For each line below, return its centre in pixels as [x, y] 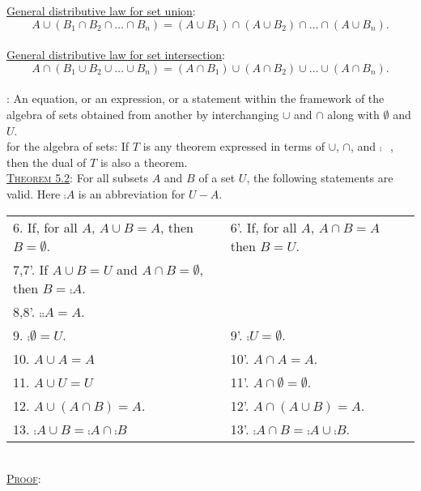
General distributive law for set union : [101, 11]
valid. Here [34, 193]
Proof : [24, 478]
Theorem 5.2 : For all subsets [78, 178]
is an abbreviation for [132, 193]
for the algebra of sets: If [68, 146]
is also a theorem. [144, 162]
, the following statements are [320, 178]
